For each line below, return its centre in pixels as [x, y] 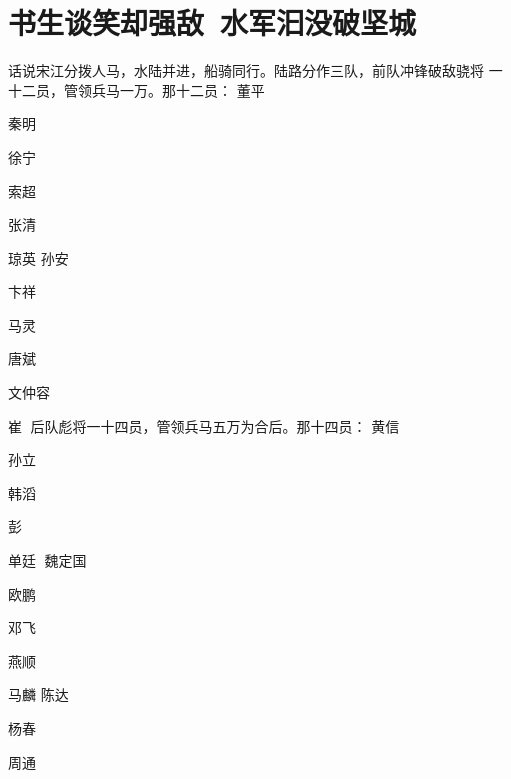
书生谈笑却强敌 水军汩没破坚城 [212, 22]
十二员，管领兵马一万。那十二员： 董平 [136, 89]
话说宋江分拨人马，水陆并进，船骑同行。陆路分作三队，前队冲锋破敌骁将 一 [255, 70]
